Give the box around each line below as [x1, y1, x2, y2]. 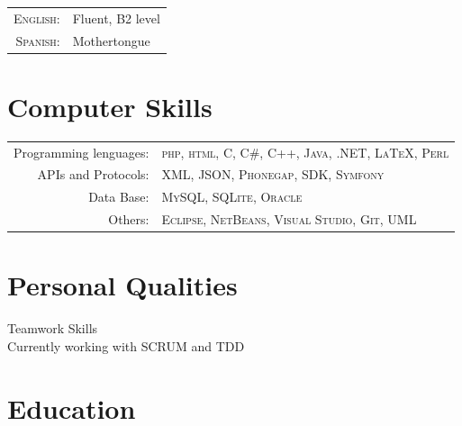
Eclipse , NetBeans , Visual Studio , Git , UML [161, 210, 417, 229]
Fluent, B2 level [72, 8, 160, 27]
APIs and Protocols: [37, 165, 149, 184]
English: [14, 8, 60, 27]
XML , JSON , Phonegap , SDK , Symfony [161, 165, 385, 184]
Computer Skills [7, 87, 213, 124]
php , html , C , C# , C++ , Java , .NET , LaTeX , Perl [161, 142, 449, 161]
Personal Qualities [7, 267, 238, 304]
